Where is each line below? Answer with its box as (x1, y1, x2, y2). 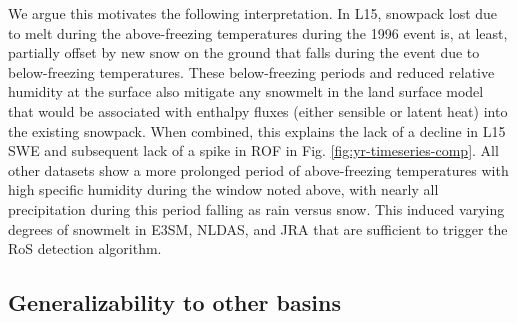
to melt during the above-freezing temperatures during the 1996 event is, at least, (8, 22, 508, 43)
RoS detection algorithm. (8, 238, 162, 259)
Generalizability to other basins (8, 287, 341, 318)
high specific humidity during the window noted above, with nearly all (8, 179, 439, 200)
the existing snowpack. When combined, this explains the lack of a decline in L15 (8, 120, 506, 141)
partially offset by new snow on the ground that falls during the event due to (8, 42, 480, 63)
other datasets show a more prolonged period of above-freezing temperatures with (8, 159, 509, 180)
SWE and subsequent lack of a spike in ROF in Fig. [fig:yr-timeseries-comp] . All (8, 140, 499, 161)
